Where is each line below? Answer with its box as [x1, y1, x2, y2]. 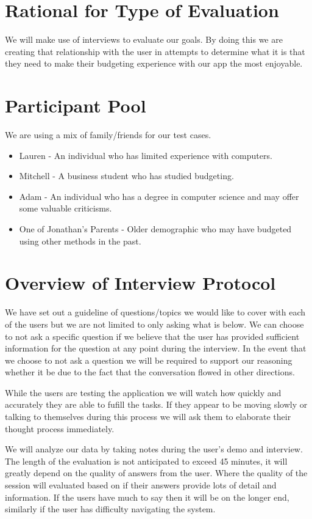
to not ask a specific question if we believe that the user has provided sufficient [5, 329, 300, 342]
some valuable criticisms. [19, 202, 112, 215]
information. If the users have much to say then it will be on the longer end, [5, 490, 289, 503]
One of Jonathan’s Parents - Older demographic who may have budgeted [19, 223, 292, 235]
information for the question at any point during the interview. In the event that [5, 342, 307, 355]
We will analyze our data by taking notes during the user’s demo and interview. [5, 443, 303, 455]
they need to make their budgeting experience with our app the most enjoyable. [5, 57, 303, 70]
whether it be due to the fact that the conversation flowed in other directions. [5, 366, 295, 378]
